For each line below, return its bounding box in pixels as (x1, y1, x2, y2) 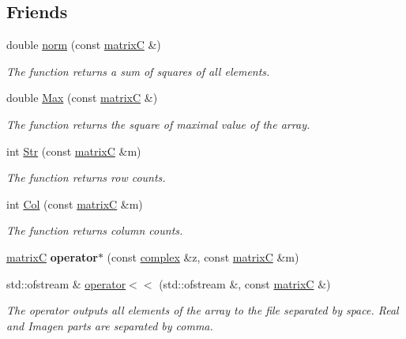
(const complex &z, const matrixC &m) (107, 248, 299, 265)
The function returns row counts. (6, 169, 166, 186)
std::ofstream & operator (6, 275, 126, 292)
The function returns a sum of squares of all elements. (6, 62, 270, 79)
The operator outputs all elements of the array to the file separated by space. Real (6, 302, 399, 318)
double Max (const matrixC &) (6, 89, 158, 106)
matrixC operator (6, 248, 98, 265)
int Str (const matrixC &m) (6, 142, 141, 159)
